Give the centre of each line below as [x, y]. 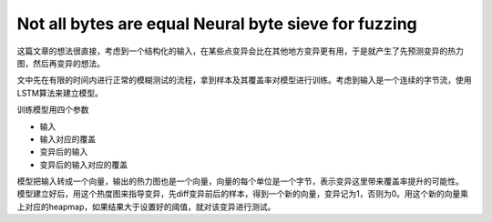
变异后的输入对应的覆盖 [83, 165]
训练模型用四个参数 [53, 110]
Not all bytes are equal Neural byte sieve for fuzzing [217, 24]
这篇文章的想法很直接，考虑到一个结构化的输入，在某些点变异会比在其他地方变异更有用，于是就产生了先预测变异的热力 [240, 51]
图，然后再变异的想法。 [61, 63]
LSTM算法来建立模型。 [60, 93]
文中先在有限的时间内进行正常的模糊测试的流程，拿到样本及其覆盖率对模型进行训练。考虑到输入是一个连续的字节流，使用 [244, 80]
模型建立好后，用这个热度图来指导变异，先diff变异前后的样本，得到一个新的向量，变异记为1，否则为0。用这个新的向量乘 [243, 194]
